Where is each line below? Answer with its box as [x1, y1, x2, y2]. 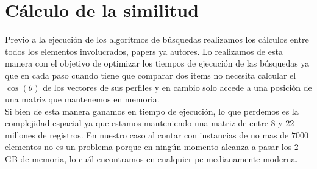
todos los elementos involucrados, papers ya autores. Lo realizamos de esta [5, 45, 283, 57]
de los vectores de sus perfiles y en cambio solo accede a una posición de [43, 81, 312, 93]
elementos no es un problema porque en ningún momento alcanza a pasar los [5, 140, 292, 153]
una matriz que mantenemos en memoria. [5, 93, 160, 106]
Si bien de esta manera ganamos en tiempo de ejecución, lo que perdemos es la [5, 104, 299, 117]
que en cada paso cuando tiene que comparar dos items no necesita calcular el [5, 68, 296, 81]
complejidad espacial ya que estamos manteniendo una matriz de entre [5, 117, 268, 129]
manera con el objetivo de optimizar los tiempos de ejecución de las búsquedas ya [5, 57, 310, 70]
